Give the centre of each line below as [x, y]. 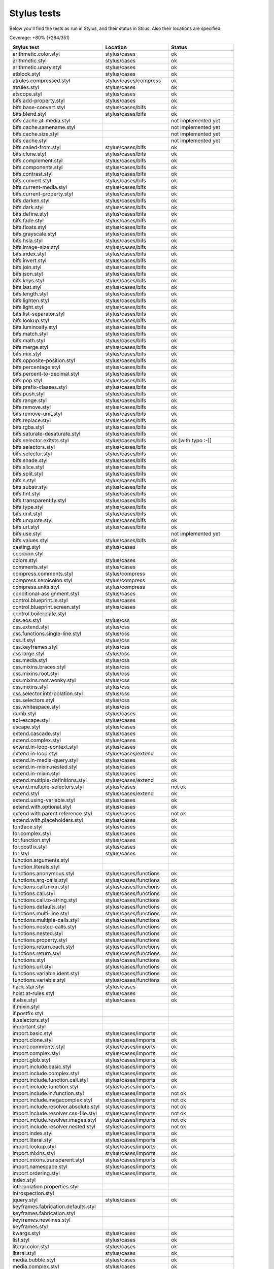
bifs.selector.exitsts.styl [41, 441]
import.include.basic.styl [42, 1067]
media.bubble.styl [34, 1260]
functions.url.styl [33, 967]
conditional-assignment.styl [46, 594]
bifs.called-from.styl [37, 147]
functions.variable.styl [39, 980]
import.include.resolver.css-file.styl [55, 1113]
